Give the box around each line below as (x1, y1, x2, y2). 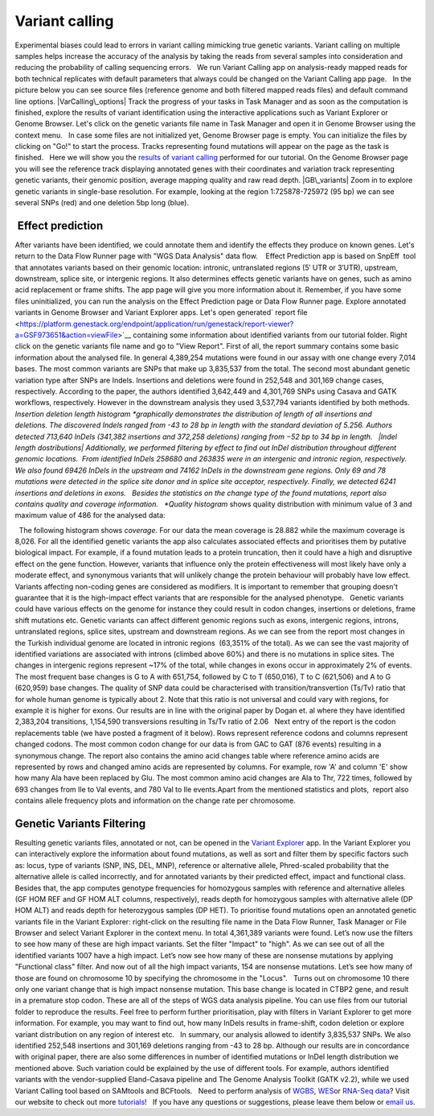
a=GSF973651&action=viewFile (14, 330, 118, 340)
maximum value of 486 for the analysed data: (14, 510, 166, 520)
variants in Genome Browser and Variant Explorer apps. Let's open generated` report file (14, 308, 309, 317)
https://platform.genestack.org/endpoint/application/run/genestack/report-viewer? (19, 319, 294, 329)
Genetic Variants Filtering (14, 816, 146, 830)
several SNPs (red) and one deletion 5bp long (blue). (14, 198, 189, 208)
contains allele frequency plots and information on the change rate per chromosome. (14, 796, 297, 805)
